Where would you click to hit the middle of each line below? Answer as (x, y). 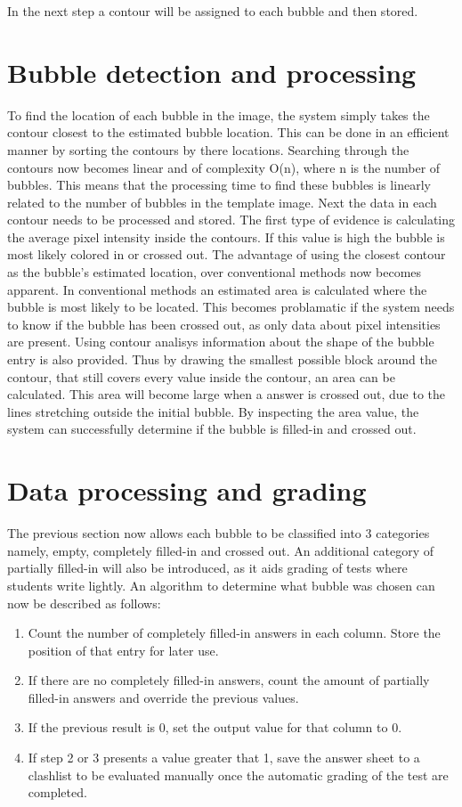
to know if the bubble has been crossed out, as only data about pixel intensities (224, 324)
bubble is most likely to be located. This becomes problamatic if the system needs (231, 307)
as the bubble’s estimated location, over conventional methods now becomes (215, 272)
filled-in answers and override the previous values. (163, 697)
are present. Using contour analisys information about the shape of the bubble (221, 342)
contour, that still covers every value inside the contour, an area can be (201, 376)
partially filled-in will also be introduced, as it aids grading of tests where (207, 568)
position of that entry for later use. (123, 650)
